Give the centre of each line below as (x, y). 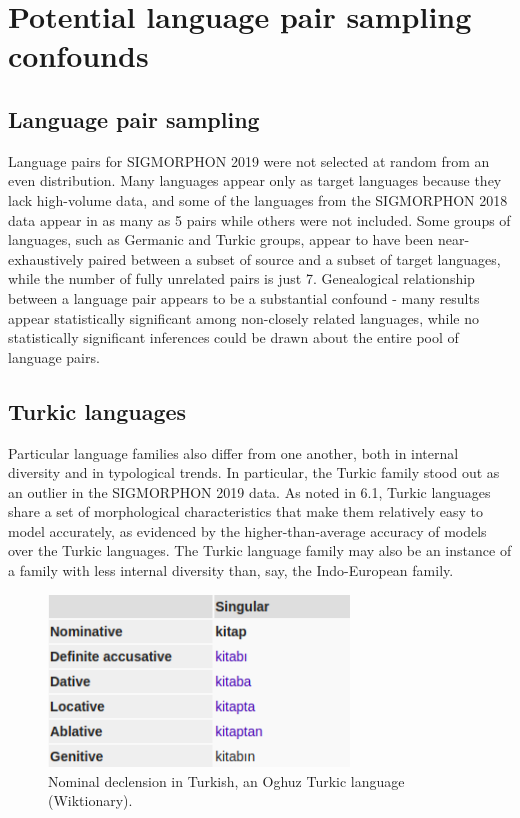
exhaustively (46, 258)
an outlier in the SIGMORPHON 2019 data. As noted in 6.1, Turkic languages (249, 491)
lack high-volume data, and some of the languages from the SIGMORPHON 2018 (258, 199)
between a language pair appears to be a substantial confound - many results (244, 297)
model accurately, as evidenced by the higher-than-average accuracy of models (247, 530)
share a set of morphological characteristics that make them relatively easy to (245, 511)
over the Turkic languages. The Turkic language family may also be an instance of (260, 550)
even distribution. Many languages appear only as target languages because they (255, 180)
